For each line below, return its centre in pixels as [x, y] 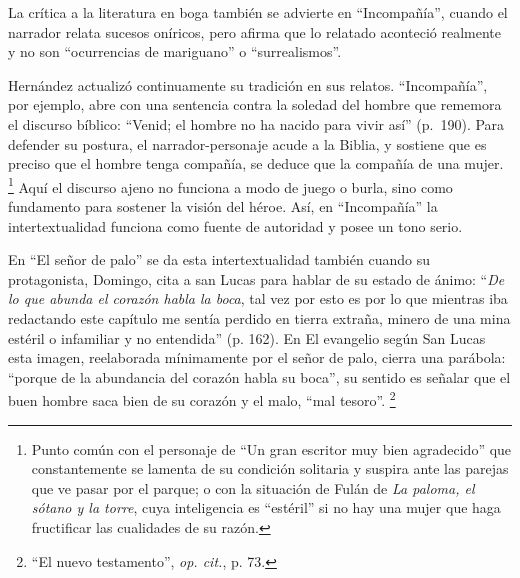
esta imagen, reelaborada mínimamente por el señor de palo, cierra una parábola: [257, 357]
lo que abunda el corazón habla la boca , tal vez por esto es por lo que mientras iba [258, 298]
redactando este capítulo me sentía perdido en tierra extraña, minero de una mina [259, 317]
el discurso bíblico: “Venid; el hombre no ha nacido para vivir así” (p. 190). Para [256, 123]
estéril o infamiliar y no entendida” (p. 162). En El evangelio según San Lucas [247, 337]
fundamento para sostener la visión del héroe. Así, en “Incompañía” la [223, 206]
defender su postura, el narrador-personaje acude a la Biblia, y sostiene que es [247, 143]
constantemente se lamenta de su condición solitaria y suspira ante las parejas [270, 468]
